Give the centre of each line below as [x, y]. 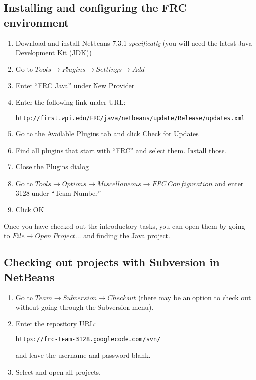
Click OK [30, 209]
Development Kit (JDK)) [53, 52]
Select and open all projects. [58, 371]
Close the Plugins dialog [52, 167]
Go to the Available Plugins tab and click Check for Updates [107, 134]
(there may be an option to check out [194, 297]
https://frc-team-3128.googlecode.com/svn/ [88, 339]
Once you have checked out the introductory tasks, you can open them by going [125, 226]
